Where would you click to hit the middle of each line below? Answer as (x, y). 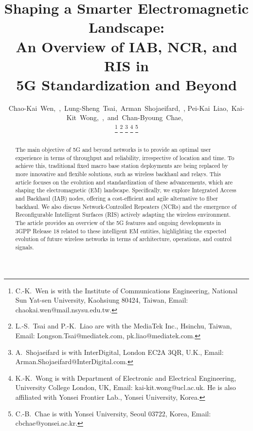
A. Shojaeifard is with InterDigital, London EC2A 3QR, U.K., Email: (119, 352)
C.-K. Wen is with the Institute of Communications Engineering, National (126, 290)
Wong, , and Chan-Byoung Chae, (132, 117)
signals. (25, 247)
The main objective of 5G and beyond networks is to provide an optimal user (113, 150)
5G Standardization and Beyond (126, 84)
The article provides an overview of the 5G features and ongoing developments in (118, 223)
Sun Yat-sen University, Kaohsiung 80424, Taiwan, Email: (102, 300)
